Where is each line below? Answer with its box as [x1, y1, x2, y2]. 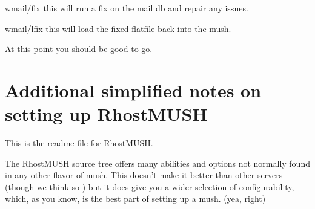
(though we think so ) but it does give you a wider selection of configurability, [5, 180, 294, 193]
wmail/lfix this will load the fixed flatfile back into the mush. [5, 22, 231, 34]
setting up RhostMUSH [5, 101, 208, 126]
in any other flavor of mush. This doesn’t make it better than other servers [5, 169, 283, 181]
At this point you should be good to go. [5, 42, 153, 55]
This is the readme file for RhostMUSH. [5, 137, 153, 149]
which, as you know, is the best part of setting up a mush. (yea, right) [5, 192, 266, 205]
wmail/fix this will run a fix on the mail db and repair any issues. [5, 2, 248, 14]
